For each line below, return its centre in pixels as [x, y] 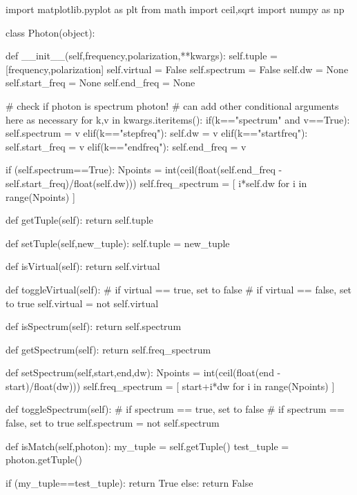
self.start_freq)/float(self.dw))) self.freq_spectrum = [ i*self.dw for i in [156, 183]
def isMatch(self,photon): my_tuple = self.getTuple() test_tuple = [147, 446]
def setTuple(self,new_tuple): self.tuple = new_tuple [118, 243]
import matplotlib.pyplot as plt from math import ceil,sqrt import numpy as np [175, 9]
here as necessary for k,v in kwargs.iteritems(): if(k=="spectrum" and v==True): [178, 119]
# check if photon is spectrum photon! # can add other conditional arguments [172, 105]
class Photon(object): [50, 32]
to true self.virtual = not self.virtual [82, 303]
